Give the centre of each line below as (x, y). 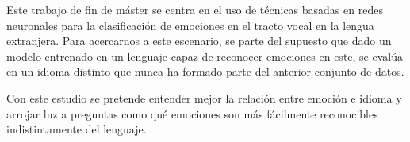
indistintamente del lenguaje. (77, 129)
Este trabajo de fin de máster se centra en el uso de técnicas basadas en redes (195, 9)
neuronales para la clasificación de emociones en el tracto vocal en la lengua (190, 25)
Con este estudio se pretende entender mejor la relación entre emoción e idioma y (204, 97)
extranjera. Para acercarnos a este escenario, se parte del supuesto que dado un (199, 41)
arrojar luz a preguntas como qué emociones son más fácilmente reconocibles (192, 113)
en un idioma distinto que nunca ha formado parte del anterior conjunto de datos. (205, 71)
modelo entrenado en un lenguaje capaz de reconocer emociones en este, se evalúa (205, 56)
